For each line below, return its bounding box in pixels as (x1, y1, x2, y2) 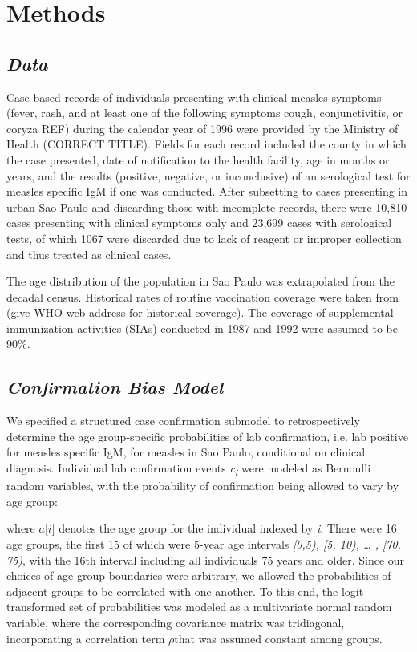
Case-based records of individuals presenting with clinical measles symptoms (6, 88, 382, 105)
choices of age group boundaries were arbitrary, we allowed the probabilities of (6, 567, 391, 584)
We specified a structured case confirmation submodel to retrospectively (6, 412, 360, 429)
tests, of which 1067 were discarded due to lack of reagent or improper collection (6, 229, 402, 246)
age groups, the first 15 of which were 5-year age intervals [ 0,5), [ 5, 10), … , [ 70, (6, 535, 401, 552)
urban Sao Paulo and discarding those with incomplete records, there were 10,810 (6, 198, 407, 215)
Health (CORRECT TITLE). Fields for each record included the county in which (6, 136, 407, 152)
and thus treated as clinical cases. (6, 245, 172, 262)
